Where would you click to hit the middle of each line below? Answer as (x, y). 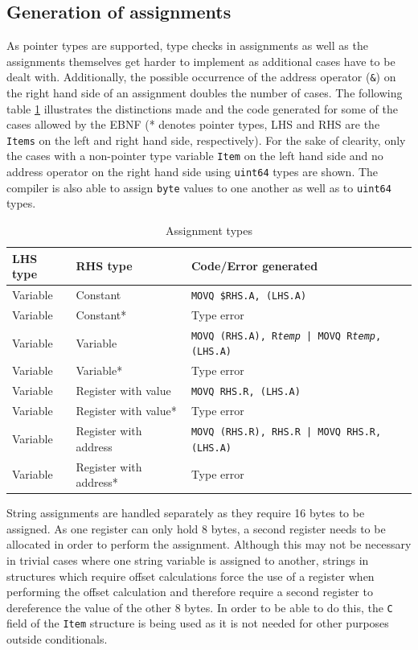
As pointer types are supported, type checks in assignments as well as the (187, 45)
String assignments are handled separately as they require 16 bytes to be (186, 513)
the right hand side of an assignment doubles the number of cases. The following (205, 93)
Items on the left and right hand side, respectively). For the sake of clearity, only (206, 140)
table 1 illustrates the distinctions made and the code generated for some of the (202, 108)
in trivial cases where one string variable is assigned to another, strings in (188, 560)
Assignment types (209, 230)
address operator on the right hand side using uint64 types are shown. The (193, 172)
